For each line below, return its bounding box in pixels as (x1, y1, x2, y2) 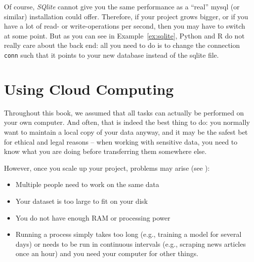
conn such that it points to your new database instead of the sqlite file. (4, 49, 219, 60)
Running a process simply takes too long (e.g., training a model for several (15, 229, 242, 239)
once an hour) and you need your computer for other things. (15, 248, 199, 259)
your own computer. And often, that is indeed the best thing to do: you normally (4, 117, 250, 127)
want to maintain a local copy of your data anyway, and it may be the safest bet (4, 126, 248, 137)
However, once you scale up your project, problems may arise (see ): (4, 162, 210, 173)
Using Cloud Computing (4, 78, 174, 99)
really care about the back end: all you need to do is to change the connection (4, 40, 240, 50)
